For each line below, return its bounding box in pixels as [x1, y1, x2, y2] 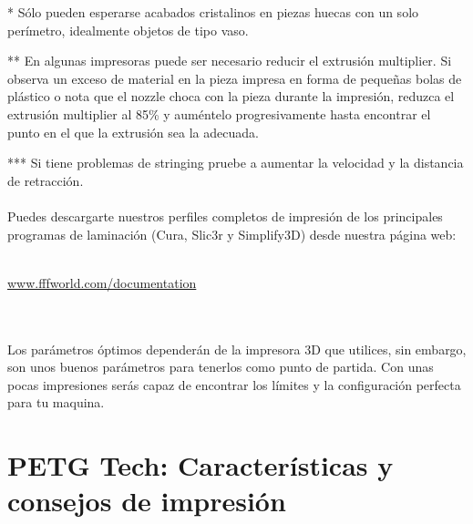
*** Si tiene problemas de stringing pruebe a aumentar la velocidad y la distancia [7, 153, 464, 172]
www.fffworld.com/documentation [7, 272, 197, 292]
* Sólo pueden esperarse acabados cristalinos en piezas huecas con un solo [7, 3, 419, 21]
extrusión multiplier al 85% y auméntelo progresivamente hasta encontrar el [7, 104, 431, 123]
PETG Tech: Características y [7, 447, 394, 484]
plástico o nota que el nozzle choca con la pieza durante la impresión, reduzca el [7, 87, 455, 106]
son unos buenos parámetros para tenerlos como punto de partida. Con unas [7, 357, 434, 376]
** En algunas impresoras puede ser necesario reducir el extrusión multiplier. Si [7, 51, 452, 70]
